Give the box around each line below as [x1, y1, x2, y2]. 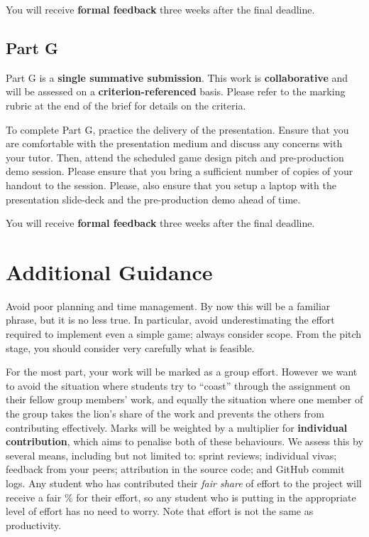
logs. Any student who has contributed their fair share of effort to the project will [6, 475, 362, 490]
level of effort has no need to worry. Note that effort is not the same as [6, 504, 314, 519]
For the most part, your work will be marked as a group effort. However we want [6, 364, 358, 379]
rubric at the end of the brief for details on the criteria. [6, 97, 246, 112]
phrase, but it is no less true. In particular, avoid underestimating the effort [6, 312, 335, 327]
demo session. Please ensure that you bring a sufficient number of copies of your [6, 164, 353, 179]
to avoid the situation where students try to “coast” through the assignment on [6, 378, 351, 393]
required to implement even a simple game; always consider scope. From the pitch [6, 326, 362, 341]
